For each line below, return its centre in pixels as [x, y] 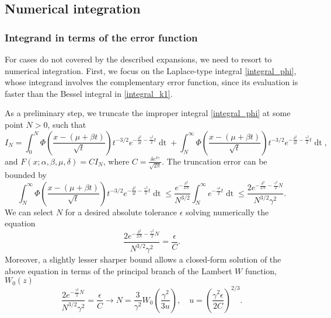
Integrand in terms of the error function [101, 37]
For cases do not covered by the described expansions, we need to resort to [138, 59]
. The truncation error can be [215, 161]
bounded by [26, 175]
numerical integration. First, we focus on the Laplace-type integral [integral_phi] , [151, 70]
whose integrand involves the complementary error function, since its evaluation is [151, 82]
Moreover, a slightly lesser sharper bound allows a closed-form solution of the [143, 259]
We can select [29, 212]
